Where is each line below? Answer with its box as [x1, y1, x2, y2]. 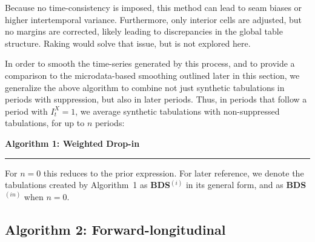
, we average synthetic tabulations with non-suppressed [75, 104, 280, 117]
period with [5, 104, 48, 117]
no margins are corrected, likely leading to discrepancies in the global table [5, 25, 283, 38]
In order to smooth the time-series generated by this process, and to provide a [5, 57, 295, 70]
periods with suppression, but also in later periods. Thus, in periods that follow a [5, 93, 307, 106]
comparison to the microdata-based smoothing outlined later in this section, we [5, 69, 300, 81]
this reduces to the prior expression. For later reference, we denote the [43, 166, 304, 179]
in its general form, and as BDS [185, 178, 307, 191]
